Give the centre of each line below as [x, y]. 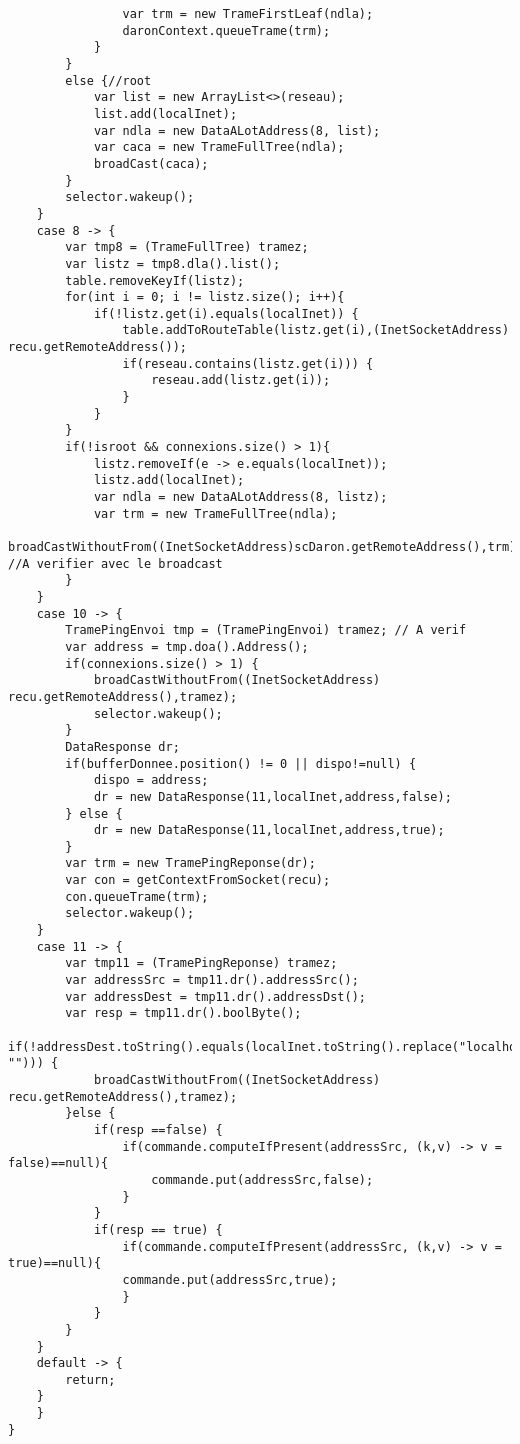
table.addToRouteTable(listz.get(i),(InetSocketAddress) [316, 330]
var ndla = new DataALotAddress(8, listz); [240, 497]
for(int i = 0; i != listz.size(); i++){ [205, 297]
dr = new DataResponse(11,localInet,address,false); [272, 796]
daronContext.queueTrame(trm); [226, 30]
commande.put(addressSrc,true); [230, 1279]
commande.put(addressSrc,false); [262, 1179]
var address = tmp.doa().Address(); [187, 646]
